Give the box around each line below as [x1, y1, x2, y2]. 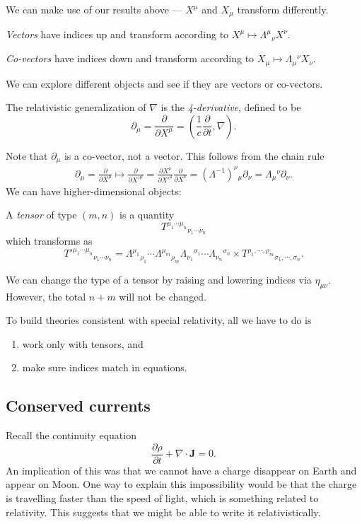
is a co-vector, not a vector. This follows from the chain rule [64, 148, 325, 163]
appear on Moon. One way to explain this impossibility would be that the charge [6, 477, 357, 491]
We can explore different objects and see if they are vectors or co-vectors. [6, 76, 323, 91]
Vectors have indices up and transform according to [6, 27, 229, 42]
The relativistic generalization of [6, 100, 146, 115]
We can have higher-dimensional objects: [6, 183, 182, 198]
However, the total [6, 289, 86, 303]
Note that [6, 148, 48, 163]
